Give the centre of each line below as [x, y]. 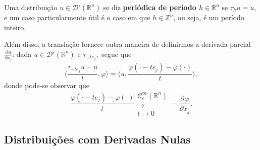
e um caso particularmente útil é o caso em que [77, 17]
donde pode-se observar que [47, 85]
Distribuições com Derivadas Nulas [97, 139]
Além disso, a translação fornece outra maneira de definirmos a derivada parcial [127, 44]
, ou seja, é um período [209, 17]
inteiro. [15, 27]
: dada [22, 54]
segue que [117, 54]
